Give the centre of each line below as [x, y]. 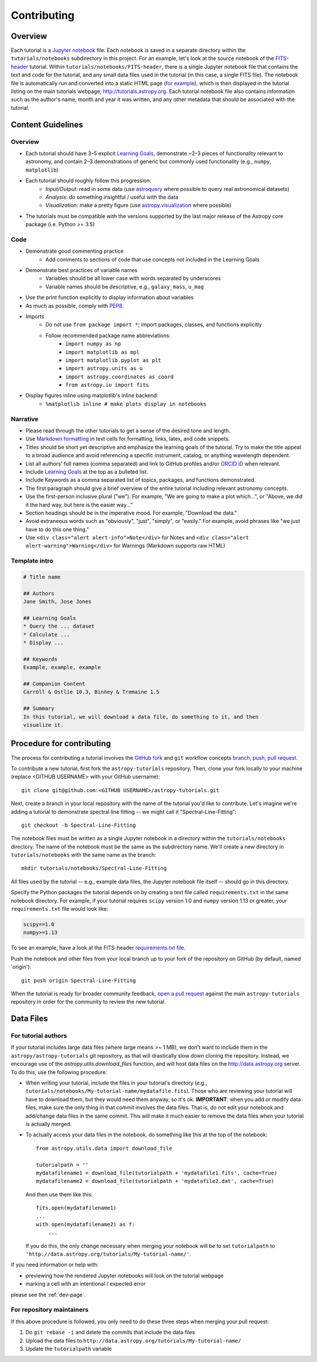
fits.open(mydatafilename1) [76, 1208]
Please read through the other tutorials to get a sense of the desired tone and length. [128, 431]
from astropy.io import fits [107, 385]
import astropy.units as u [104, 368]
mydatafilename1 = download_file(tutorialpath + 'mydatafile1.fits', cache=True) [157, 1173]
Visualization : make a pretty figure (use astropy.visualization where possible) [139, 205]
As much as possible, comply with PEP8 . [75, 306]
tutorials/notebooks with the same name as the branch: [84, 855]
